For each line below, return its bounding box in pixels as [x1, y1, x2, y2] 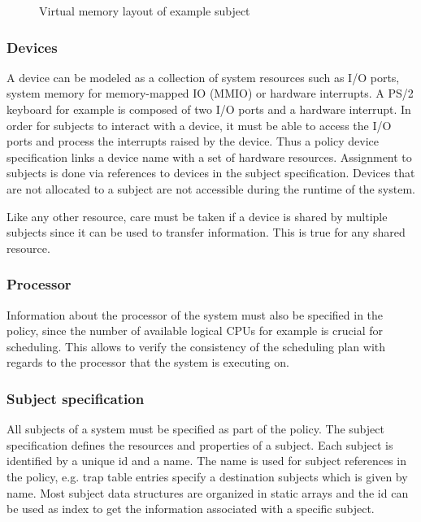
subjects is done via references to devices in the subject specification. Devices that [7, 164, 415, 181]
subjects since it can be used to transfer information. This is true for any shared [7, 224, 406, 241]
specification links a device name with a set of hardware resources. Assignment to [7, 148, 412, 165]
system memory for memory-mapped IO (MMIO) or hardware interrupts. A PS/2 [7, 85, 414, 102]
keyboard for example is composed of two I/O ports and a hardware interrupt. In [7, 101, 411, 117]
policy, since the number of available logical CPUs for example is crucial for [7, 322, 383, 339]
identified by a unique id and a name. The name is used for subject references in [7, 452, 406, 469]
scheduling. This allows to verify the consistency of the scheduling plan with [7, 337, 386, 355]
